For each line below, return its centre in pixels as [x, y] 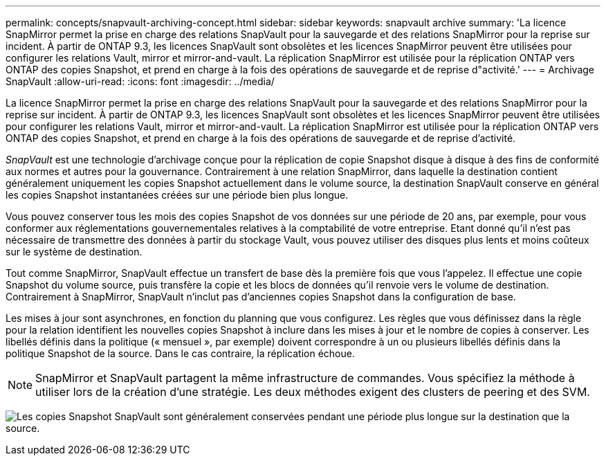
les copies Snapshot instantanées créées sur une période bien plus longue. [177, 195]
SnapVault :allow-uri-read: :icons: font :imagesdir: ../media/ [140, 81]
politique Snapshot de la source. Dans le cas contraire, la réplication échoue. [180, 353]
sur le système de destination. [74, 252]
